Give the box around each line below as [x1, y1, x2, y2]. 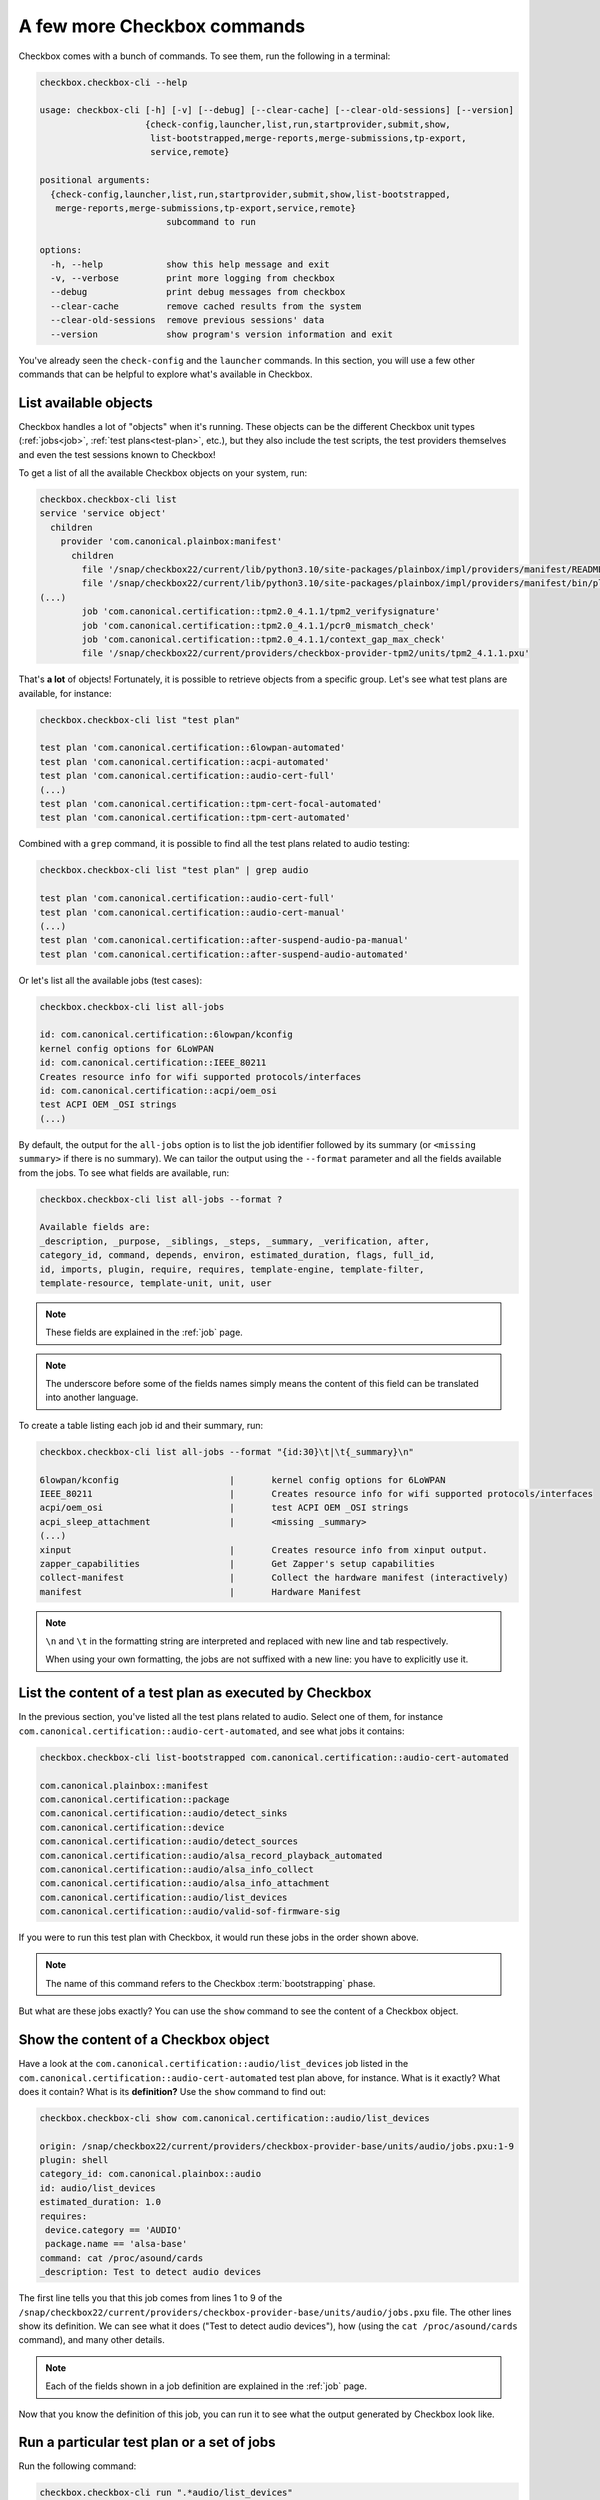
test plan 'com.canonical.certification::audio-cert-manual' [39, 906, 346, 918]
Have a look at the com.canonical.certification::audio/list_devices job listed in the [18, 2058, 409, 2070]
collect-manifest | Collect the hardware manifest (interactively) [39, 1572, 509, 1584]
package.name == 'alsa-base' [45, 2238, 188, 2250]
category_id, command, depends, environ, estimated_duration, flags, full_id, [39, 1250, 435, 1261]
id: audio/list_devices [39, 2182, 157, 2194]
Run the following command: [18, 2460, 137, 2472]
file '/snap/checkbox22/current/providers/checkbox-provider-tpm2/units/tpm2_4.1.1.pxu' [81, 648, 530, 659]
